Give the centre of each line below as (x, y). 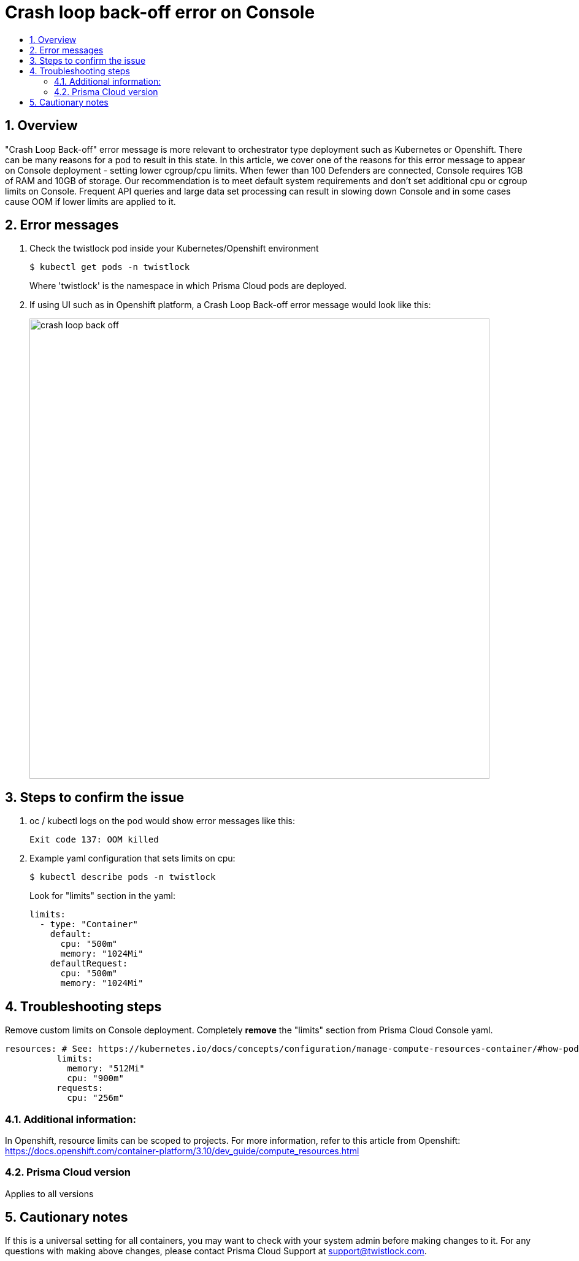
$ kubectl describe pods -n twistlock (123, 877)
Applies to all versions (49, 1194)
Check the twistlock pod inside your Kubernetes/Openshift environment (174, 249)
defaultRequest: (89, 964)
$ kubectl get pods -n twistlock (110, 267)
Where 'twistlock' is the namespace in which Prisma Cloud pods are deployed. (188, 286)
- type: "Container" (89, 924)
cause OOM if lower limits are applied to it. (90, 201)
